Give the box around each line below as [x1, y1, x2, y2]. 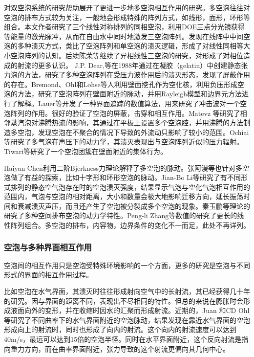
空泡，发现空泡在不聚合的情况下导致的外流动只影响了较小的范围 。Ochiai [17, 127, 249, 137]
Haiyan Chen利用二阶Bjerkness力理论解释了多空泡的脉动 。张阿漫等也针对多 [4, 162, 243, 173]
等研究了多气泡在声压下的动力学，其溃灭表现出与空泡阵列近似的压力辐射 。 [4, 136, 243, 147]
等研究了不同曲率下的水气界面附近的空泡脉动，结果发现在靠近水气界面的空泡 [4, 314, 250, 325]
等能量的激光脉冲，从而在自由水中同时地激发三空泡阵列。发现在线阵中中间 [4, 31, 243, 41]
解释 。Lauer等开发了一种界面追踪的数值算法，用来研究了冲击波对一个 [17, 98, 240, 108]
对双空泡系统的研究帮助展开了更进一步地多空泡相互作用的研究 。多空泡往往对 [4, 2, 250, 12]
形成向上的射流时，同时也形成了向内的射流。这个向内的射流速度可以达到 [4, 324, 236, 335]
